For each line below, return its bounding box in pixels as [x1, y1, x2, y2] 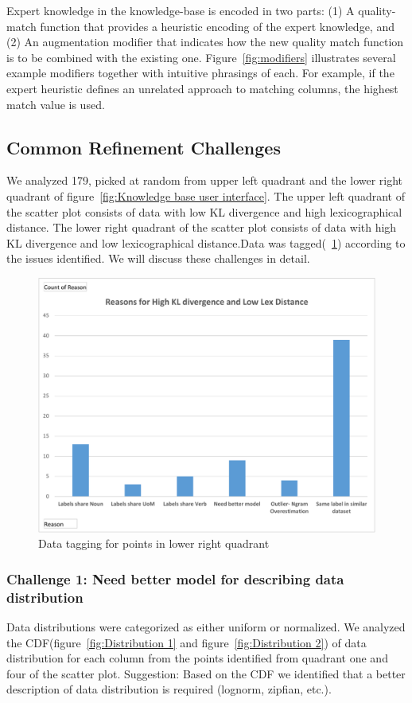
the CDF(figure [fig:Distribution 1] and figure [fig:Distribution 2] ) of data [6, 634, 367, 650]
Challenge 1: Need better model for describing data [6, 568, 344, 588]
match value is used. [6, 96, 105, 112]
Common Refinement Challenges [6, 135, 281, 159]
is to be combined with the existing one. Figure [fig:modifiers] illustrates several [6, 49, 396, 65]
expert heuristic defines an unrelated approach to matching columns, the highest [6, 80, 398, 96]
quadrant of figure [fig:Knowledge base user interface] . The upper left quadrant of [6, 187, 405, 204]
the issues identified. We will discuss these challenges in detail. [6, 250, 310, 267]
